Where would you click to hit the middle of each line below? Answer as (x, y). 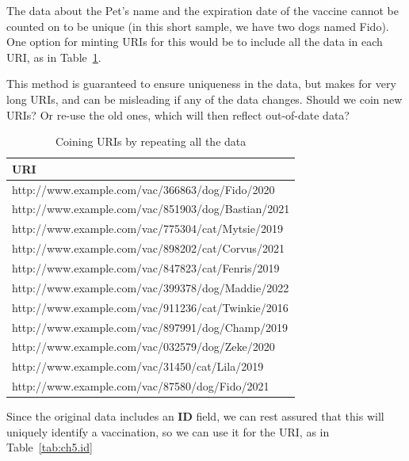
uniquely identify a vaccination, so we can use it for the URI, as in (168, 431)
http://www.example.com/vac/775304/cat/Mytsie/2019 (147, 229)
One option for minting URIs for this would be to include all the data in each (195, 42)
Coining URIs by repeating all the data (151, 141)
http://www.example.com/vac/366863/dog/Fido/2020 (143, 189)
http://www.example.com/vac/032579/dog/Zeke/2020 (143, 347)
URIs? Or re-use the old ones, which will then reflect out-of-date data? (178, 114)
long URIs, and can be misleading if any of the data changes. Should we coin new (204, 99)
